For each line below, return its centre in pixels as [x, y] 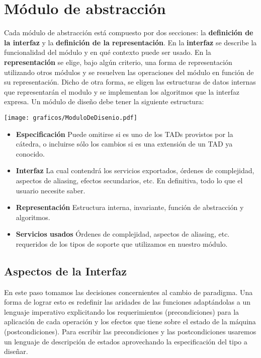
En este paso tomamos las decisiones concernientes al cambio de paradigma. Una [128, 292]
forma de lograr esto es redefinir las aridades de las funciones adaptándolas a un [127, 302]
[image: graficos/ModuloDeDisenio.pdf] [71, 118]
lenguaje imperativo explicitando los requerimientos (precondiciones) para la [122, 311]
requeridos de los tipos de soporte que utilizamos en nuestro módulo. [122, 243]
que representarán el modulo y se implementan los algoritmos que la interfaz [122, 91]
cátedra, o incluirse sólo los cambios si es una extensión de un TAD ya [124, 144]
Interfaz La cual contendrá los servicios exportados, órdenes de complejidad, [135, 170]
